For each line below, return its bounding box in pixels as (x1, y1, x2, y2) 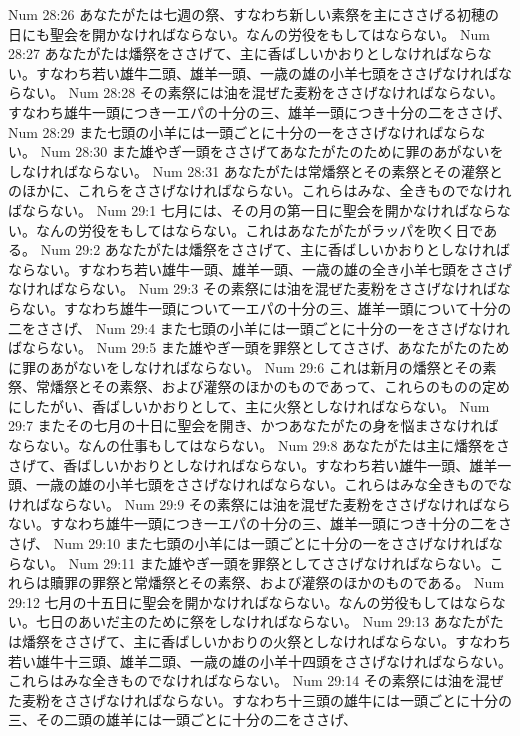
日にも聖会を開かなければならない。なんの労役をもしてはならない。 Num (8, 23, 490, 44)
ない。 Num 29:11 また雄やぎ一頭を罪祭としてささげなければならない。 (21, 552, 490, 573)
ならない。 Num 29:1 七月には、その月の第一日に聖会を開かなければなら (21, 199, 497, 220)
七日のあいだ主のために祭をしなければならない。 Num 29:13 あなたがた (35, 611, 504, 632)
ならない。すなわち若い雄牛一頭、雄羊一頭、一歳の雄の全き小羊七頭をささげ (8, 258, 512, 279)
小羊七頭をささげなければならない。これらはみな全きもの (105, 474, 484, 495)
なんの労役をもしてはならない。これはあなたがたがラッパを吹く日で (35, 219, 484, 240)
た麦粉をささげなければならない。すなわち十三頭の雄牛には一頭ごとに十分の (8, 689, 512, 710)
